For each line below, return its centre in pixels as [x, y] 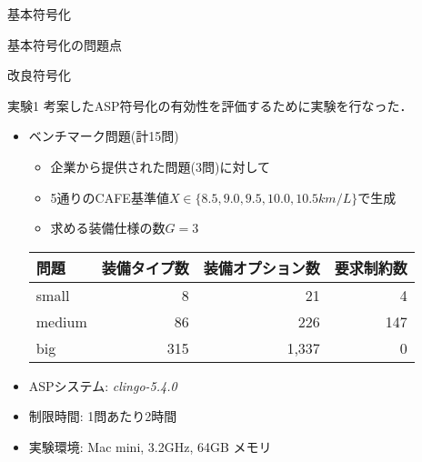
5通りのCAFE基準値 [110, 197]
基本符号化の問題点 [65, 44]
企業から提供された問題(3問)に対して [161, 166]
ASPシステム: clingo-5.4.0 [103, 385]
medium [61, 321]
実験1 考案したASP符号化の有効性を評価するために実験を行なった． [210, 105]
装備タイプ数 [145, 267]
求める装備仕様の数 [108, 228]
